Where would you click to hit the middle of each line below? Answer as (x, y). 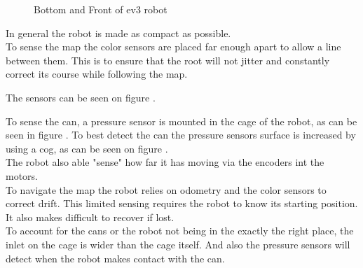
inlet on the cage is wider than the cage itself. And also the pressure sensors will (178, 244)
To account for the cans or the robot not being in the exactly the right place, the (180, 231)
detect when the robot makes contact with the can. (115, 258)
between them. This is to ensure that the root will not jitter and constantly (168, 60)
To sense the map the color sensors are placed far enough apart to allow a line (173, 47)
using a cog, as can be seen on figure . (87, 148)
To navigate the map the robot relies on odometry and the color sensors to (166, 189)
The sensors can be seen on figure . (81, 97)
